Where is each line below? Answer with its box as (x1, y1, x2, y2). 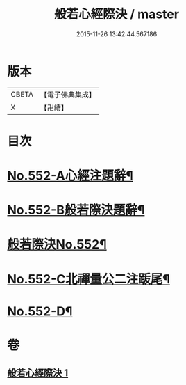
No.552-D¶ (7, 304, 73, 319)
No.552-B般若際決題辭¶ (7, 203, 145, 218)
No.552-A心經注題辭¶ (7, 168, 133, 184)
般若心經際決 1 (7, 367, 69, 379)
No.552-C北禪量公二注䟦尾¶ (7, 271, 170, 287)
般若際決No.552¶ (7, 237, 107, 253)
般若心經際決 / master (54, 6, 179, 22)
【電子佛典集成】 (40, 90, 96, 100)
